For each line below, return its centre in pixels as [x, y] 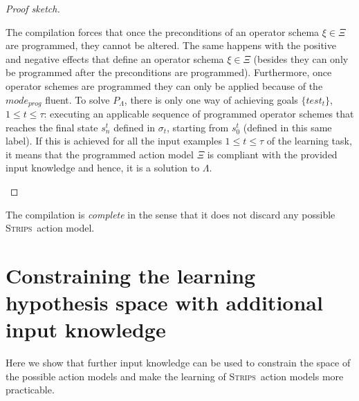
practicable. [30, 390]
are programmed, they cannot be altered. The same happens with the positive [171, 45]
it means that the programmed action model [100, 154]
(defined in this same [287, 127]
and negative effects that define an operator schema [115, 58]
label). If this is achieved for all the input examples [114, 141]
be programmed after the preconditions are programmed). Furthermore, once [169, 72]
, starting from [198, 127]
